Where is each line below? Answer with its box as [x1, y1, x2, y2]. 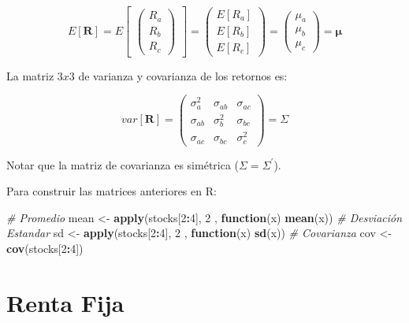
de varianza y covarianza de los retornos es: [78, 67, 288, 84]
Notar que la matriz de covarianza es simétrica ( [6, 156, 240, 173]
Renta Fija [6, 286, 125, 318]
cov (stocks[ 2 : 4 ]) [6, 240, 84, 256]
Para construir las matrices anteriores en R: [6, 183, 217, 199]
